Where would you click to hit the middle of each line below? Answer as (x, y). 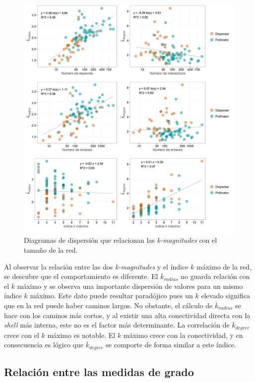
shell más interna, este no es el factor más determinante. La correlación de (117, 325)
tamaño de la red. (51, 250)
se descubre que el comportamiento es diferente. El (81, 276)
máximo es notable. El (81, 335)
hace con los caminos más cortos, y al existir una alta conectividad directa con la (127, 315)
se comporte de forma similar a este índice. (171, 345)
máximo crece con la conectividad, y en (183, 335)
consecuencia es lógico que (44, 345)
